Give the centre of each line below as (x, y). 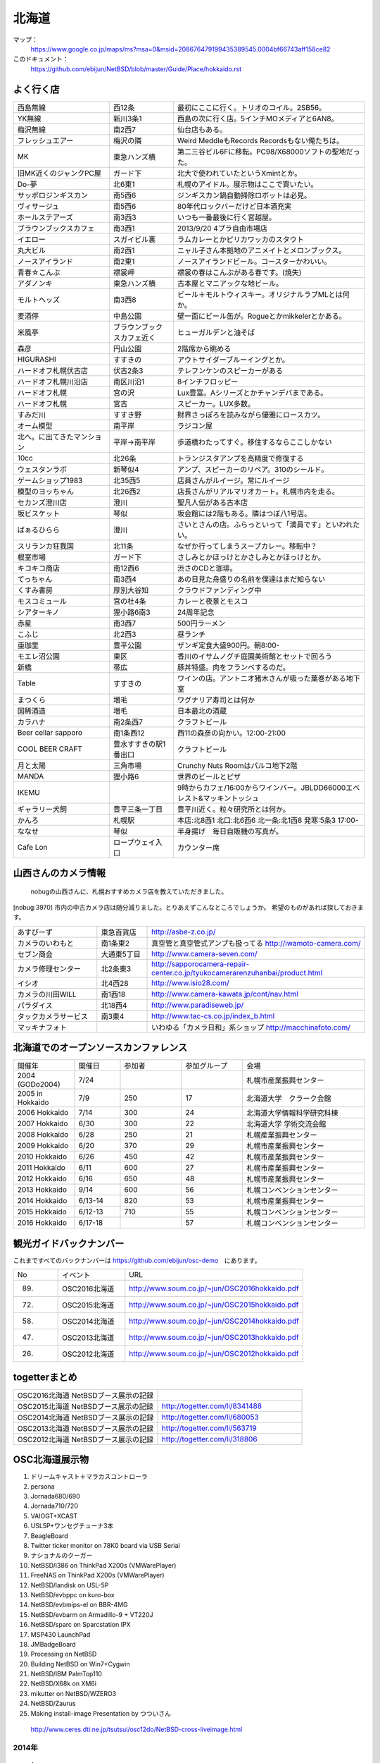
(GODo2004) (39, 1085)
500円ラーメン (201, 623)
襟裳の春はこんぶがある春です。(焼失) (239, 272)
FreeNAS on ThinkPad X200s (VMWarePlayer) (97, 1575)
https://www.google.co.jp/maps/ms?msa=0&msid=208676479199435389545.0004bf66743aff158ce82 (180, 49)
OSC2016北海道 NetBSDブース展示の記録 (85, 1395)
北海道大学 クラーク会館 (289, 1099)
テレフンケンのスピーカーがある (230, 370)
